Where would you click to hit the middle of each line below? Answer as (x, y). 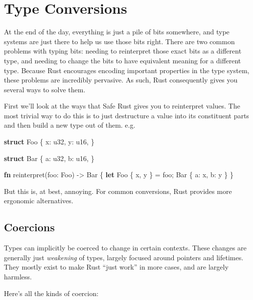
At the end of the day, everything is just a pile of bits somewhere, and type (117, 32)
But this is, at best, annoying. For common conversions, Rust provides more (118, 191)
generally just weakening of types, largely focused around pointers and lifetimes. (124, 257)
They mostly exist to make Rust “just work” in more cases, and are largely (116, 267)
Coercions (29, 227)
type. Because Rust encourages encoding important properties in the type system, (127, 70)
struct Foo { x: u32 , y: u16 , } (49, 142)
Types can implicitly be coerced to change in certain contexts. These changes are (125, 248)
